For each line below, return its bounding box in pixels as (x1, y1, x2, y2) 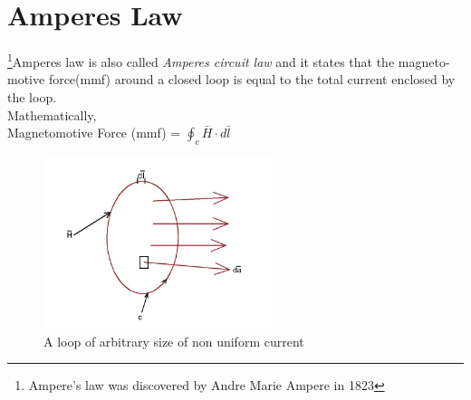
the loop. (7, 87, 57, 106)
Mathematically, (7, 105, 97, 124)
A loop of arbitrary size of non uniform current (43, 331, 304, 350)
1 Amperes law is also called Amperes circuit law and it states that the (7, 50, 395, 71)
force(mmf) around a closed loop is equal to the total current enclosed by (48, 70, 456, 89)
